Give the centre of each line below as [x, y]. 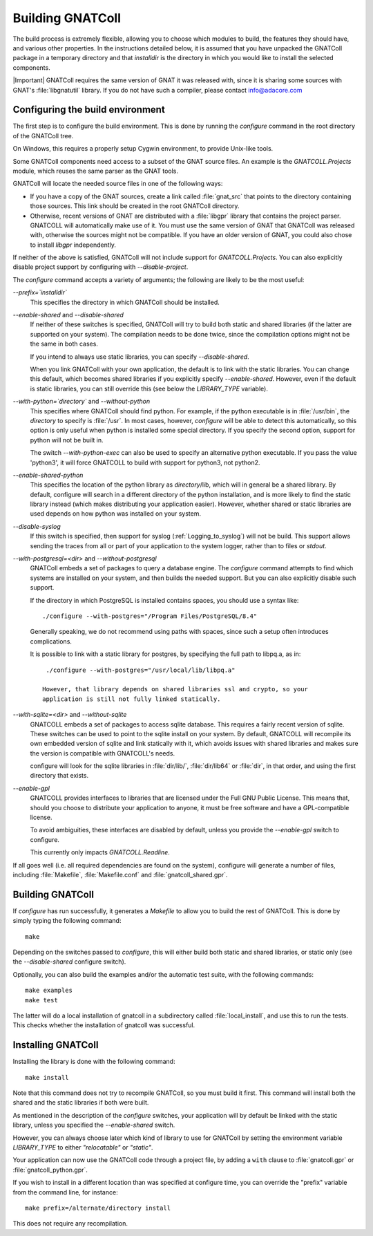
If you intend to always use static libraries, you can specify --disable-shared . [140, 357]
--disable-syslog [37, 526]
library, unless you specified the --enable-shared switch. [94, 1125]
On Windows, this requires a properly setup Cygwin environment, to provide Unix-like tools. [143, 149]
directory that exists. [59, 776]
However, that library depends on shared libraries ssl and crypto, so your [175, 689]
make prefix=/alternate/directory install [98, 1208]
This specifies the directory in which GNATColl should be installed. [125, 302]
